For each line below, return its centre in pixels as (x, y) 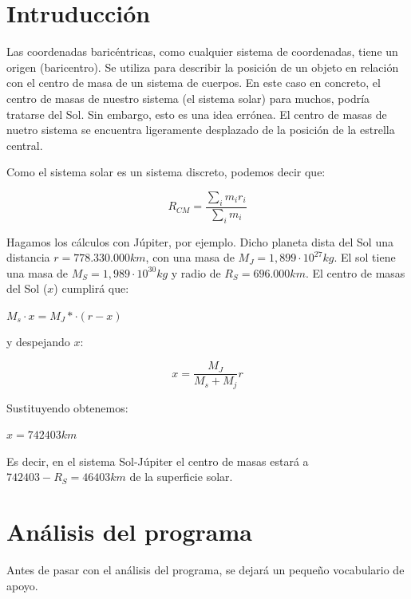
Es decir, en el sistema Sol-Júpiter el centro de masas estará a (158, 461)
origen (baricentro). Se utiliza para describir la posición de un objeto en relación (203, 67)
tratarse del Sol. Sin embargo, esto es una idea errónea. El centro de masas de (197, 114)
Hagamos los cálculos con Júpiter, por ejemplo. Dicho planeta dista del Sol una (200, 241)
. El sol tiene (365, 257)
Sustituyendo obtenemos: (67, 407)
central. (25, 145)
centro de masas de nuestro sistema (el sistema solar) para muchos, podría (188, 98)
